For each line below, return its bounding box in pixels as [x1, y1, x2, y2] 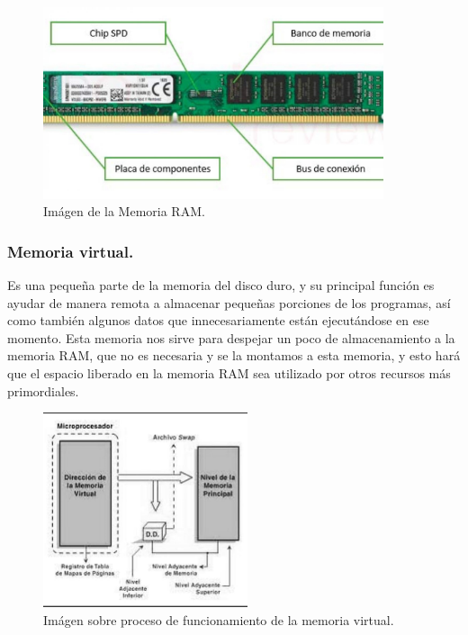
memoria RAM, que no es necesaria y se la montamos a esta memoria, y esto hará [7, 346, 461, 365]
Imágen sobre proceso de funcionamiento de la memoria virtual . [43, 610, 394, 629]
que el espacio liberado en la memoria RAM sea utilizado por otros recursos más [7, 363, 451, 382]
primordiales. [7, 381, 79, 400]
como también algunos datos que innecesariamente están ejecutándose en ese [7, 311, 429, 330]
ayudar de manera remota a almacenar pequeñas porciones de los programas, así [7, 293, 451, 312]
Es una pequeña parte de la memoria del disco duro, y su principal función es [7, 275, 435, 294]
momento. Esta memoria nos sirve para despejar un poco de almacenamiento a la [7, 328, 455, 347]
